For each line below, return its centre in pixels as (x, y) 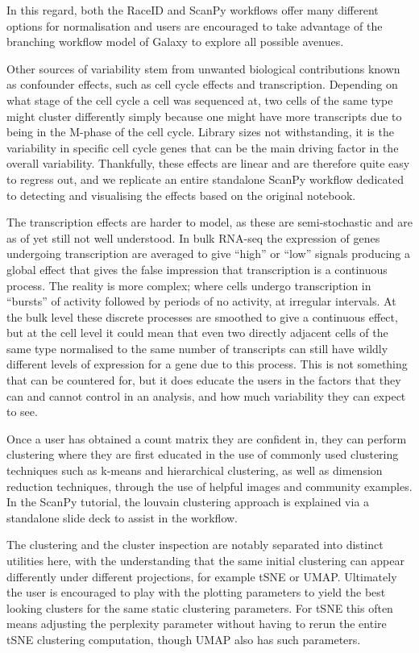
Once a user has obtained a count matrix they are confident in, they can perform (207, 438)
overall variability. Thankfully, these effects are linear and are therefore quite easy (208, 163)
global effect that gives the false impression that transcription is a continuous (197, 269)
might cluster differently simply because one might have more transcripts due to (204, 116)
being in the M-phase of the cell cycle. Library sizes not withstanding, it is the (200, 132)
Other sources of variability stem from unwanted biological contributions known (203, 68)
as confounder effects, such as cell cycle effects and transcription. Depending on (202, 84)
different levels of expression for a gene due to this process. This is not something (207, 364)
